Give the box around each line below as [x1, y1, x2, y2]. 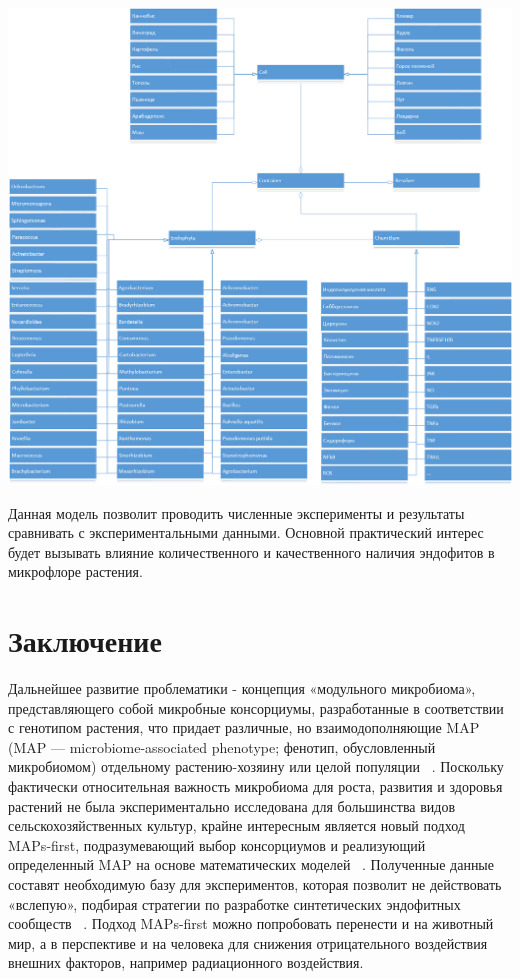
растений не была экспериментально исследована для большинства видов [8, 795, 456, 816]
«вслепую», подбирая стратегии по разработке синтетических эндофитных [8, 893, 461, 914]
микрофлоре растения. [8, 561, 143, 582]
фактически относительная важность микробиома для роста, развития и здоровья [8, 775, 503, 796]
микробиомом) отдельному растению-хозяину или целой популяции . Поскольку [8, 756, 504, 777]
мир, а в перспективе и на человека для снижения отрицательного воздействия [8, 932, 488, 953]
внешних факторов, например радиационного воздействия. [8, 952, 364, 973]
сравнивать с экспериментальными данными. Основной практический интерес [8, 522, 484, 543]
